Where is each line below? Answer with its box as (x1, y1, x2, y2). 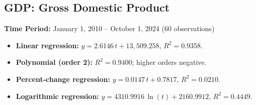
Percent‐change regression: (16, 73, 110, 84)
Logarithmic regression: (16, 90, 99, 101)
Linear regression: (16, 40, 79, 50)
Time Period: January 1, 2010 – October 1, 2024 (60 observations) (4, 23, 215, 34)
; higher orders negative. (132, 57, 207, 67)
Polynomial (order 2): (16, 57, 93, 67)
